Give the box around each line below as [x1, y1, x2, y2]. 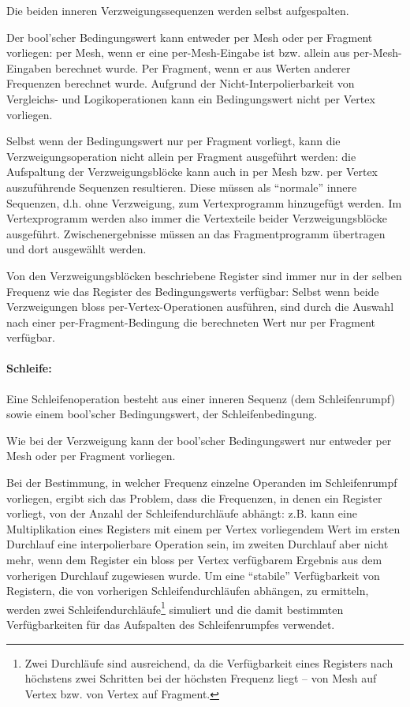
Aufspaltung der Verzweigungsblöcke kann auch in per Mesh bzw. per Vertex [6, 163, 378, 180]
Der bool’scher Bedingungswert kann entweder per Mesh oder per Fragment [6, 28, 373, 45]
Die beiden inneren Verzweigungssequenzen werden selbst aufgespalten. [6, 2, 349, 18]
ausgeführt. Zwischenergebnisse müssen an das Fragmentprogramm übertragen [6, 225, 386, 241]
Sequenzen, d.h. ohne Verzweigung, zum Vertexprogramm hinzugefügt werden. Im [6, 194, 402, 211]
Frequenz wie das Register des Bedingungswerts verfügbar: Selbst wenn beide [6, 282, 379, 299]
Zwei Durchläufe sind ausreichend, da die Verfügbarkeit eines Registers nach [24, 654, 393, 671]
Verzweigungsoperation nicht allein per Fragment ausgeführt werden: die [6, 148, 356, 164]
